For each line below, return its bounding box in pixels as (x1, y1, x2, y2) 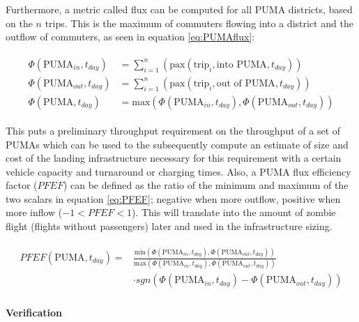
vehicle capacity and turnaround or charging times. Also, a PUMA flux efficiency (6, 164, 351, 178)
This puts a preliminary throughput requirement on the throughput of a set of (6, 123, 341, 137)
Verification (6, 305, 62, 319)
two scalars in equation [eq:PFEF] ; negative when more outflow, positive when (6, 191, 341, 206)
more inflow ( (6, 205, 63, 220)
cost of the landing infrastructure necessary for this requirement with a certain (6, 151, 342, 165)
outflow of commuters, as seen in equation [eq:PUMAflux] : (6, 29, 255, 44)
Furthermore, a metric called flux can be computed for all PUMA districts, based (6, 2, 353, 16)
